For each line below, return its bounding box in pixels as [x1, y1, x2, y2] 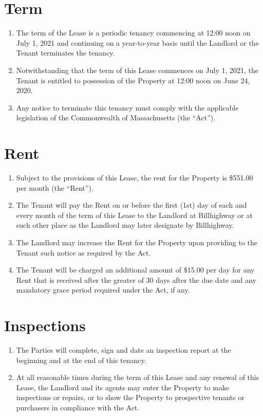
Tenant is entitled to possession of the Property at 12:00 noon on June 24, [16, 75, 250, 85]
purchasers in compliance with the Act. [16, 402, 140, 413]
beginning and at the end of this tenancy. [16, 354, 146, 365]
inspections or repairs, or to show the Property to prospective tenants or [16, 392, 245, 403]
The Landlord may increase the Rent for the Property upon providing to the [16, 237, 257, 247]
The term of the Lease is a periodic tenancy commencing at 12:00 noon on [16, 27, 251, 38]
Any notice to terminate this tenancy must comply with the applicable [16, 102, 239, 113]
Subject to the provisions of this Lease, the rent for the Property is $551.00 [16, 172, 253, 183]
